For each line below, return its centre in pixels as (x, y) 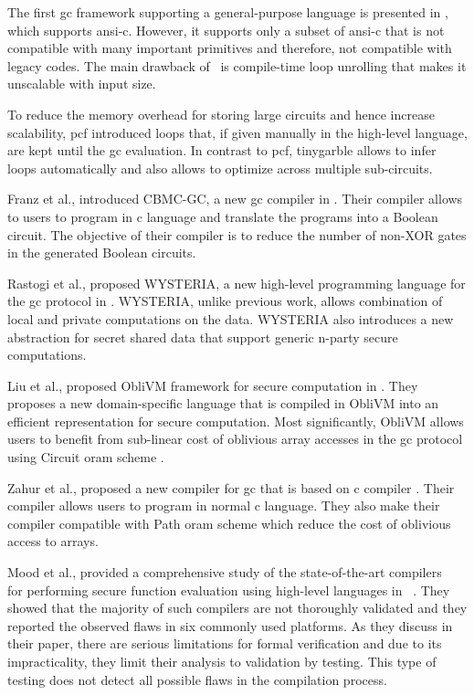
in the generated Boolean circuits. (102, 253)
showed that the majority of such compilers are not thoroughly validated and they (237, 608)
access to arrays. (53, 541)
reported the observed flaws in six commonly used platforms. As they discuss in (230, 625)
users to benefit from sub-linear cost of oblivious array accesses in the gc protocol (235, 439)
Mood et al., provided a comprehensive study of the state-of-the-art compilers (225, 572)
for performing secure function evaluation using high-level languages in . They (229, 590)
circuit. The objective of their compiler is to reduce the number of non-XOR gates (237, 234)
